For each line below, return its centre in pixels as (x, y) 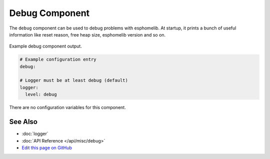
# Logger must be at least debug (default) (74, 80)
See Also (23, 122)
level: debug (41, 94)
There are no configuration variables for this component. (67, 107)
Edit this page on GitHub (47, 147)
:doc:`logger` (35, 134)
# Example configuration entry (58, 59)
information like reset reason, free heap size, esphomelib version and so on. (87, 34)
